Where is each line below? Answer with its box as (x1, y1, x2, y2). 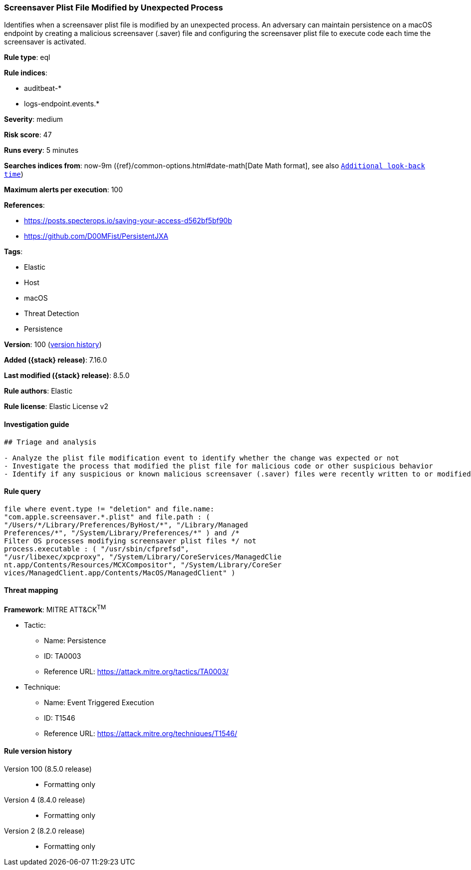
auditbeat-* (24, 84, 62, 93)
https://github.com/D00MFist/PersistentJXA (24, 232, 169, 241)
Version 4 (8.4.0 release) (4, 795, 85, 804)
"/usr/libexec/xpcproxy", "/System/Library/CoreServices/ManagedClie (4, 552, 282, 561)
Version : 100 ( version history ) (4, 340, 102, 349)
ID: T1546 (44, 713, 75, 722)
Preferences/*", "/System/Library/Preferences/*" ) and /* (4, 528, 240, 537)
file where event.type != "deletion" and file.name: (4, 504, 215, 513)
